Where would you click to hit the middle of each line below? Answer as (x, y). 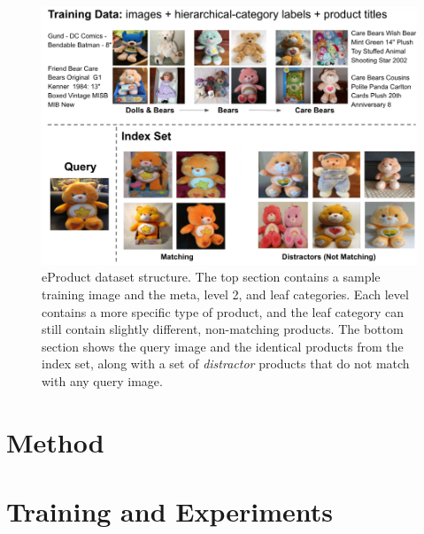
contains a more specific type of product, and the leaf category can (223, 311)
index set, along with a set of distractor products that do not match (226, 364)
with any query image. (102, 380)
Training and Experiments (170, 511)
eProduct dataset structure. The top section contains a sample (211, 277)
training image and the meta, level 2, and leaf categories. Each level (225, 294)
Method (55, 441)
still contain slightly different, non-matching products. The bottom (223, 329)
